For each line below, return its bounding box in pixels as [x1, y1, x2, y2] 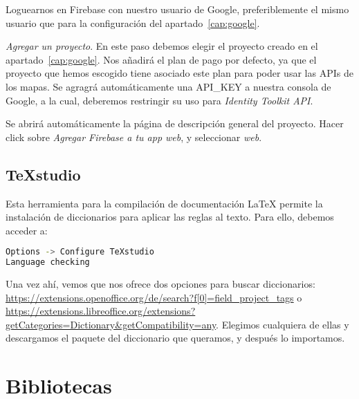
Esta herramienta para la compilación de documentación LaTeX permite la [6, 196, 323, 210]
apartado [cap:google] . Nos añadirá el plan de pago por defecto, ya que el [6, 52, 317, 66]
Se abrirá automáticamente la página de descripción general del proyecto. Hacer [6, 116, 344, 131]
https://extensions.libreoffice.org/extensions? [6, 304, 196, 318]
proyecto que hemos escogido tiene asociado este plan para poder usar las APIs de [6, 66, 353, 80]
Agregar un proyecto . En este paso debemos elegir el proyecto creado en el [6, 39, 318, 53]
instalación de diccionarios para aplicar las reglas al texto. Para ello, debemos [6, 210, 334, 224]
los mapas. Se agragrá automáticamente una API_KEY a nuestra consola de [6, 79, 331, 93]
